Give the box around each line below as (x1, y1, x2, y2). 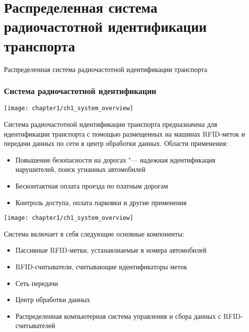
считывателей (15, 320, 56, 331)
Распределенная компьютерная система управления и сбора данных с (15, 310, 221, 321)
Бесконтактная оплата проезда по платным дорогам (15, 180, 168, 190)
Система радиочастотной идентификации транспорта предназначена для (4, 119, 217, 129)
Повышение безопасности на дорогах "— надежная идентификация (15, 154, 216, 165)
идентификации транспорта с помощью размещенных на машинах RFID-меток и (4, 128, 245, 139)
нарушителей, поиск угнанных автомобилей (15, 164, 145, 174)
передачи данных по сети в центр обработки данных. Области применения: (4, 138, 228, 148)
